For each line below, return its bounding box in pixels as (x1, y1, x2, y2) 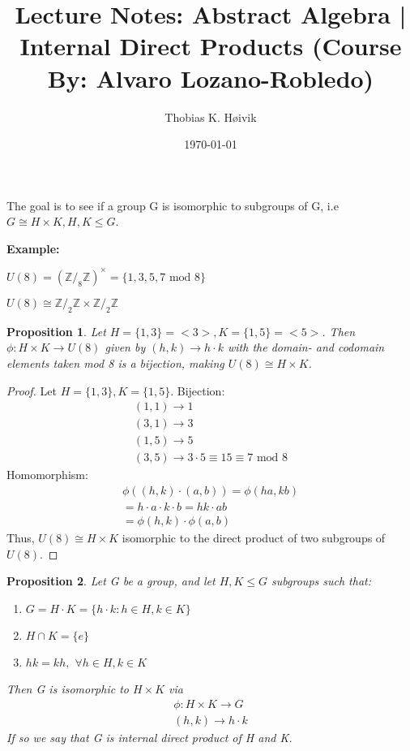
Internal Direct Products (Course (19, 29, 402, 63)
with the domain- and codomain (227, 339, 385, 356)
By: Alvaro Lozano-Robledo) (47, 61, 374, 94)
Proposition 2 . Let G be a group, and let (6, 572, 216, 589)
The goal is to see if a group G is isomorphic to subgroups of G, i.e (6, 196, 339, 214)
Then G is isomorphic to (6, 680, 129, 697)
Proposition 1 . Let (6, 322, 106, 339)
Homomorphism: (6, 466, 88, 483)
